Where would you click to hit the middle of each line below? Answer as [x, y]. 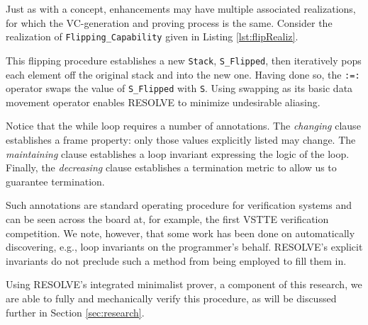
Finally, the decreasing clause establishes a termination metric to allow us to [171, 167]
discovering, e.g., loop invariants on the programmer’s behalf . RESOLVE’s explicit [184, 247]
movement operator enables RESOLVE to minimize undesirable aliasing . [163, 102]
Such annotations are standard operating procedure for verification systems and [179, 205]
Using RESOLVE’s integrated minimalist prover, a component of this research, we [184, 284]
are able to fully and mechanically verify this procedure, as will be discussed [171, 298]
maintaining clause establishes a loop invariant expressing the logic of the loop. [178, 153]
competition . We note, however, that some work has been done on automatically [180, 233]
